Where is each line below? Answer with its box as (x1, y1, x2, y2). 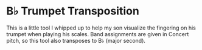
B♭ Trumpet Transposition (6, 4, 140, 18)
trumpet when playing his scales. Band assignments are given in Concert (6, 30, 189, 37)
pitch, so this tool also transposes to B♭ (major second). (6, 37, 146, 44)
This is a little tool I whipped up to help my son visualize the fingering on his (6, 24, 196, 31)
